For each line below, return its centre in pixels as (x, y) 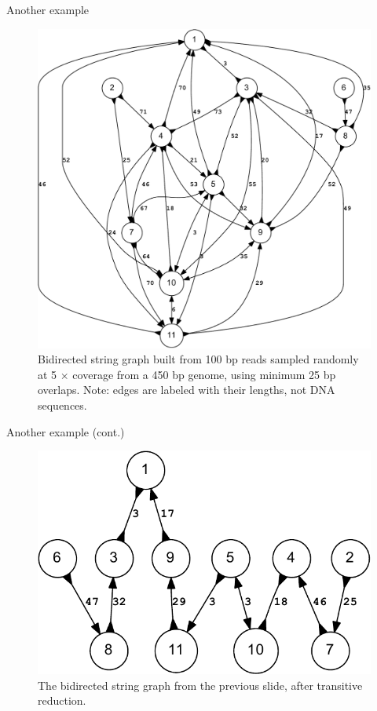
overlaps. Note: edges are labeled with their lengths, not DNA (187, 390)
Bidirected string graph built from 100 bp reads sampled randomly (198, 359)
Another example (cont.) (66, 431)
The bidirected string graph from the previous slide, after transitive (200, 685)
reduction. (62, 700)
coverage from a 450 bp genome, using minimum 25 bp (204, 374)
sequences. (62, 405)
